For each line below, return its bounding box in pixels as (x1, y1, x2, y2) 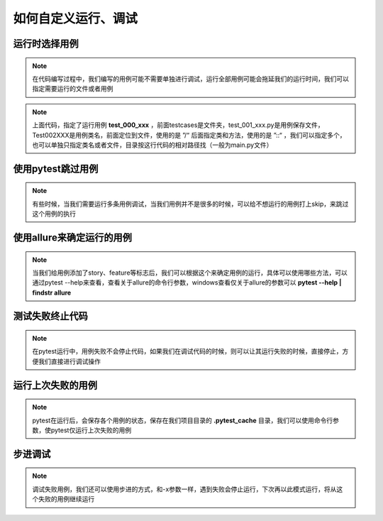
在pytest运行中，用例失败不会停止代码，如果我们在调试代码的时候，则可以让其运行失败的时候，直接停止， (32, 347, 343, 356)
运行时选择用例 (13, 38, 79, 50)
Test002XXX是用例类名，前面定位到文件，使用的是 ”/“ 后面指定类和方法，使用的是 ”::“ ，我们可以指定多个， (32, 131, 347, 139)
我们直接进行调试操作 (38, 357, 101, 366)
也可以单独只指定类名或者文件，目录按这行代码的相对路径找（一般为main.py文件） (32, 141, 273, 149)
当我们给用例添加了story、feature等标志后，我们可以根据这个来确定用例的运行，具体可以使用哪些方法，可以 (32, 268, 348, 277)
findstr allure (32, 288, 72, 297)
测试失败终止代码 (13, 310, 88, 322)
